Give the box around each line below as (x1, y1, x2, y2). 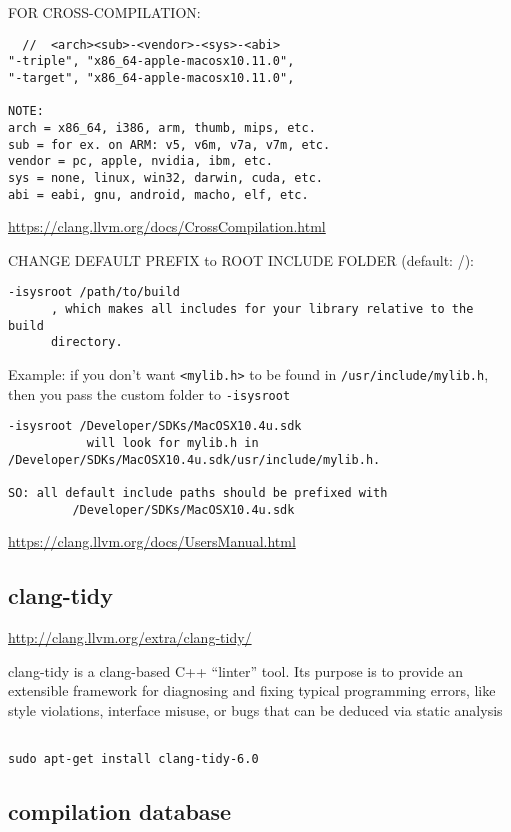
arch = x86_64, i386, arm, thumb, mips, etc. (8, 120, 316, 135)
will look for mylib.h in (86, 435, 259, 450)
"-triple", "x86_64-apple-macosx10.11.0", (8, 54, 295, 69)
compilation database (8, 796, 232, 827)
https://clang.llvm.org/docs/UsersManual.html (8, 531, 296, 552)
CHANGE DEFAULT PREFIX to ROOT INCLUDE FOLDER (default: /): (8, 249, 475, 270)
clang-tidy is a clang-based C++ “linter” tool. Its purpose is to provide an (8, 660, 464, 681)
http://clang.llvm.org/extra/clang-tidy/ (8, 627, 252, 648)
